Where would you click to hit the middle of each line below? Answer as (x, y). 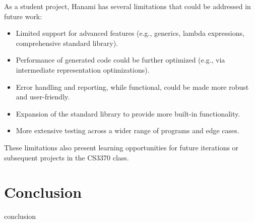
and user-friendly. (43, 97)
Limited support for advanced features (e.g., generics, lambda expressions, (130, 33)
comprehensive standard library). (67, 43)
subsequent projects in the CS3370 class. (67, 157)
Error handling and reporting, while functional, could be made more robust (132, 87)
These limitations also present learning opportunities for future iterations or (121, 147)
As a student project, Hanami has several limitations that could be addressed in (127, 6)
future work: (23, 16)
